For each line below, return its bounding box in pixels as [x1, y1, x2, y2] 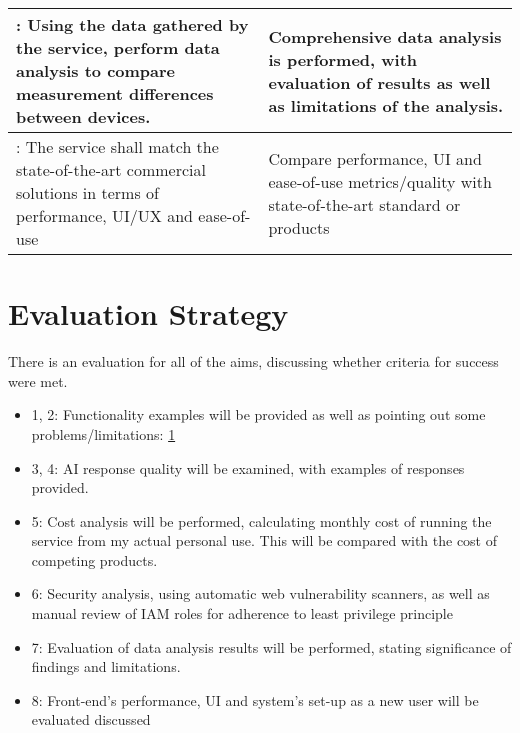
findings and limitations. [31, 656, 181, 677]
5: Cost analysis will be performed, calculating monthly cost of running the [31, 510, 492, 531]
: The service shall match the [16, 135, 219, 158]
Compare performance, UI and [268, 146, 482, 170]
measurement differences [16, 82, 214, 105]
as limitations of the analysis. [268, 93, 504, 117]
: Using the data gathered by [16, 13, 249, 36]
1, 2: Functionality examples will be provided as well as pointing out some [31, 404, 486, 425]
